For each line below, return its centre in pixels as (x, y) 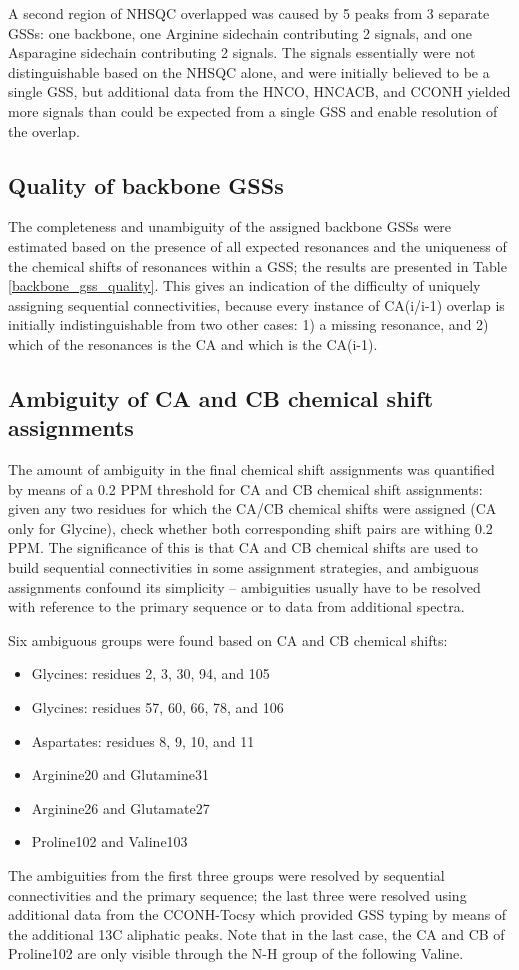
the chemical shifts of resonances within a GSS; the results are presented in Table (257, 265)
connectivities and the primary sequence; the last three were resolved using (237, 894)
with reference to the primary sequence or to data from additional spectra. (236, 606)
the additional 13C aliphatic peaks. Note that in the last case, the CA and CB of (256, 933)
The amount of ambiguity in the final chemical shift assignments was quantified (251, 469)
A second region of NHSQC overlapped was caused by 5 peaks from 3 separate (249, 13)
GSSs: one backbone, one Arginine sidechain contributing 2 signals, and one (240, 32)
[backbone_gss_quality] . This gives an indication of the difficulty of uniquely (244, 285)
